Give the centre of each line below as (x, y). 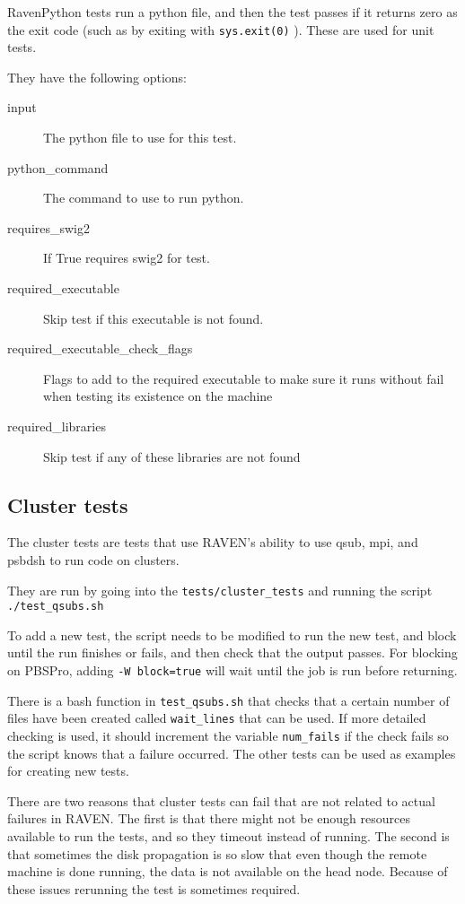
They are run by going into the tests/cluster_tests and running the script (220, 590)
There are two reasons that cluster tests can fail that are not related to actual (221, 800)
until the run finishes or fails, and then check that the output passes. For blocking (232, 652)
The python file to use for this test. (140, 138)
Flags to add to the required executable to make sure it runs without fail (244, 378)
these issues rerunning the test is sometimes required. (154, 888)
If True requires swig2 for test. (127, 258)
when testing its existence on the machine (158, 396)
